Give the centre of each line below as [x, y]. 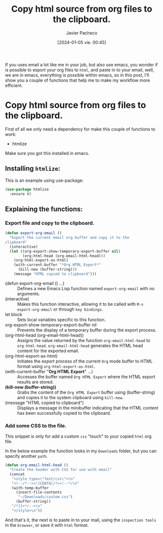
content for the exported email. [48, 351]
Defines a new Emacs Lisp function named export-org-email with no [86, 288]
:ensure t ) [20, 194]
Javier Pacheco [82, 33]
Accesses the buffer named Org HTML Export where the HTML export [86, 377]
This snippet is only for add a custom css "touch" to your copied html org [78, 436]
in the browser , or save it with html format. [47, 525]
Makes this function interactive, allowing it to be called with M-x [80, 304]
